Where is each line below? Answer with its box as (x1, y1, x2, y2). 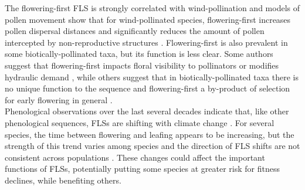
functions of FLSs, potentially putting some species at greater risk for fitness (5, 162, 280, 175)
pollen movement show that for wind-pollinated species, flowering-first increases (5, 13, 291, 25)
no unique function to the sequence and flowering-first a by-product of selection (5, 82, 290, 94)
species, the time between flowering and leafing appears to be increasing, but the (5, 128, 294, 140)
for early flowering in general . (5, 93, 113, 106)
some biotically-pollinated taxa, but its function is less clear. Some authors (5, 48, 273, 60)
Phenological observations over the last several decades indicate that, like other (5, 105, 289, 117)
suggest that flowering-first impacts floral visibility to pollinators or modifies (5, 59, 279, 71)
